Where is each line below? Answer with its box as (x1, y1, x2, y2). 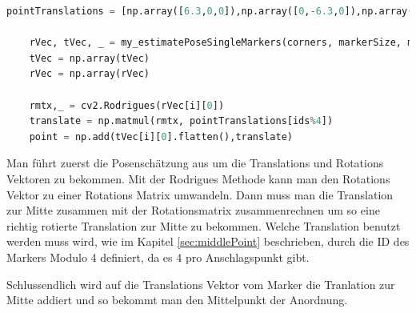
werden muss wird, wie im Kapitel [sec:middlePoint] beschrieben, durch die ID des (6, 233, 410, 250)
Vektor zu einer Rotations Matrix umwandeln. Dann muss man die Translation (6, 186, 394, 203)
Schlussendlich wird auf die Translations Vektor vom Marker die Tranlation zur (6, 275, 395, 292)
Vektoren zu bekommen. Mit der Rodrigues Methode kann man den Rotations (6, 170, 390, 187)
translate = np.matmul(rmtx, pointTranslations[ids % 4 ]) (29, 115, 334, 127)
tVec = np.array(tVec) (29, 52, 150, 64)
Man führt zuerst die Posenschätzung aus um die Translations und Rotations (6, 154, 384, 171)
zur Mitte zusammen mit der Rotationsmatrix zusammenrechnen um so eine (6, 202, 380, 219)
